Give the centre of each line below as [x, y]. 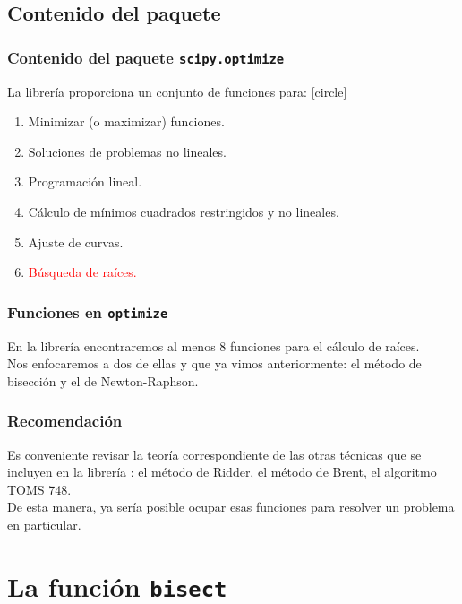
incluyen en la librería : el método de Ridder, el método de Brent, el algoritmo [222, 472]
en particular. [44, 524]
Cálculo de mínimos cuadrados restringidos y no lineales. [184, 211]
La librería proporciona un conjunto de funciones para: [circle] [177, 91]
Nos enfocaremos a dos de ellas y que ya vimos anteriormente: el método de [214, 363]
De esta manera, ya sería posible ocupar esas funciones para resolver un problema [231, 507]
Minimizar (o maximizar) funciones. [126, 121]
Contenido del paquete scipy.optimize [146, 57]
